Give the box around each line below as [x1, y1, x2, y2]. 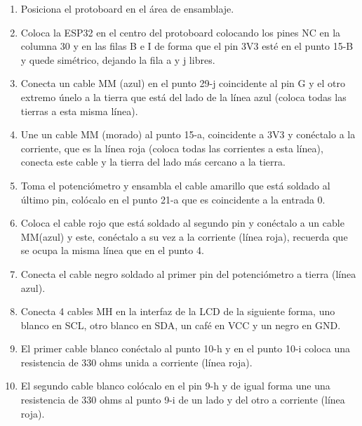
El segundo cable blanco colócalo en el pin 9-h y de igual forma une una [20, 378, 330, 393]
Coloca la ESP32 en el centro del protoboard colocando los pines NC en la [20, 25, 341, 39]
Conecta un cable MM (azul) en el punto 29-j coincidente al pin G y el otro [20, 76, 345, 91]
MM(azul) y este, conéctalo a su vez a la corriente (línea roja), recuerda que [20, 229, 348, 244]
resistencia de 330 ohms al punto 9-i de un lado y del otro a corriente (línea [20, 392, 345, 407]
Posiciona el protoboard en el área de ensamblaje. [20, 1, 234, 15]
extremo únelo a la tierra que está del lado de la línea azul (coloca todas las [20, 89, 347, 104]
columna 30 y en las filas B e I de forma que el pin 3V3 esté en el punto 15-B [20, 39, 354, 53]
